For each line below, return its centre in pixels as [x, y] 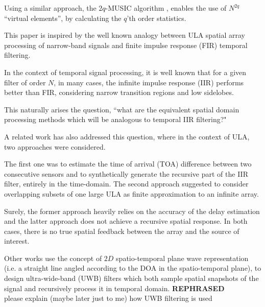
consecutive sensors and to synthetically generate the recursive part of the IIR [126, 173]
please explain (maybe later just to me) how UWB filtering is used [108, 298]
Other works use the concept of [53, 258]
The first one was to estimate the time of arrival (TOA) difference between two [128, 164]
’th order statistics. [156, 18]
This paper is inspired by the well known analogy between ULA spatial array [125, 35]
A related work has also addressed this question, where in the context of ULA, [127, 136]
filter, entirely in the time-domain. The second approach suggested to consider [126, 184]
